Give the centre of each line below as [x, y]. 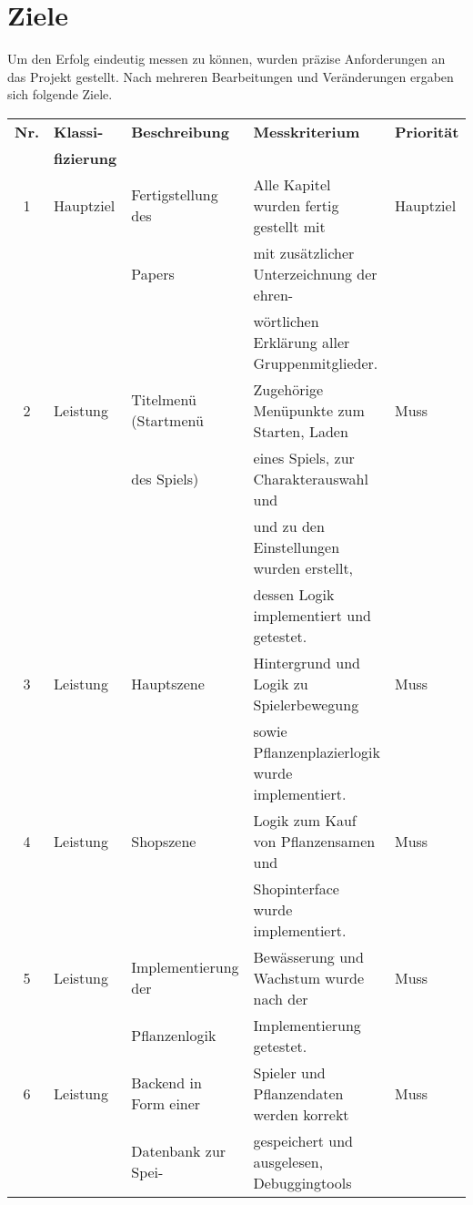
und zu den [289, 526]
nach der [281, 998]
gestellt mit [289, 226]
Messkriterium [307, 131]
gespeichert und [303, 1140]
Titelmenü [164, 400]
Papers [153, 273]
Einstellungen [297, 546]
